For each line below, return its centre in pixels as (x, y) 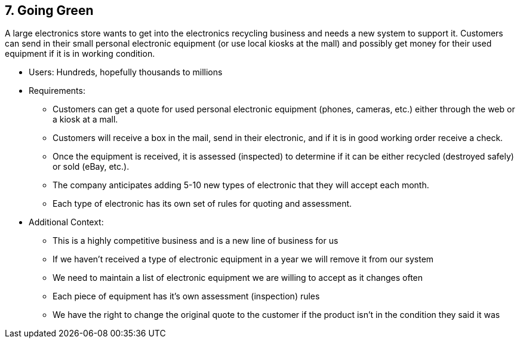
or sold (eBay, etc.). (91, 167)
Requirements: (57, 91)
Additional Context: (66, 222)
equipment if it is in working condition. (80, 54)
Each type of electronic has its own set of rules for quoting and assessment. (202, 204)
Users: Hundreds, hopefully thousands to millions (126, 72)
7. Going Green (49, 10)
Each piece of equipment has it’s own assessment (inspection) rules (186, 296)
